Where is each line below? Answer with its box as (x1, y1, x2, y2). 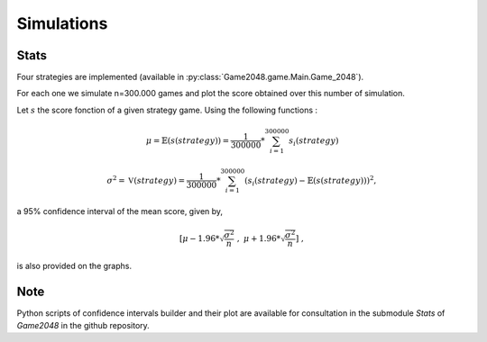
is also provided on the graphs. (16, 260, 133, 271)
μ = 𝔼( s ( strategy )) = (145, 135, 230, 146)
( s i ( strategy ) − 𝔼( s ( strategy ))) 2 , (243, 174, 377, 188)
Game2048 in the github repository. (16, 320, 151, 330)
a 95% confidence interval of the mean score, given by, (16, 206, 224, 217)
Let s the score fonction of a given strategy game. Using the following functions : (16, 104, 318, 115)
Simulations (16, 13, 108, 33)
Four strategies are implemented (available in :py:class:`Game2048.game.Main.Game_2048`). (16, 72, 364, 83)
